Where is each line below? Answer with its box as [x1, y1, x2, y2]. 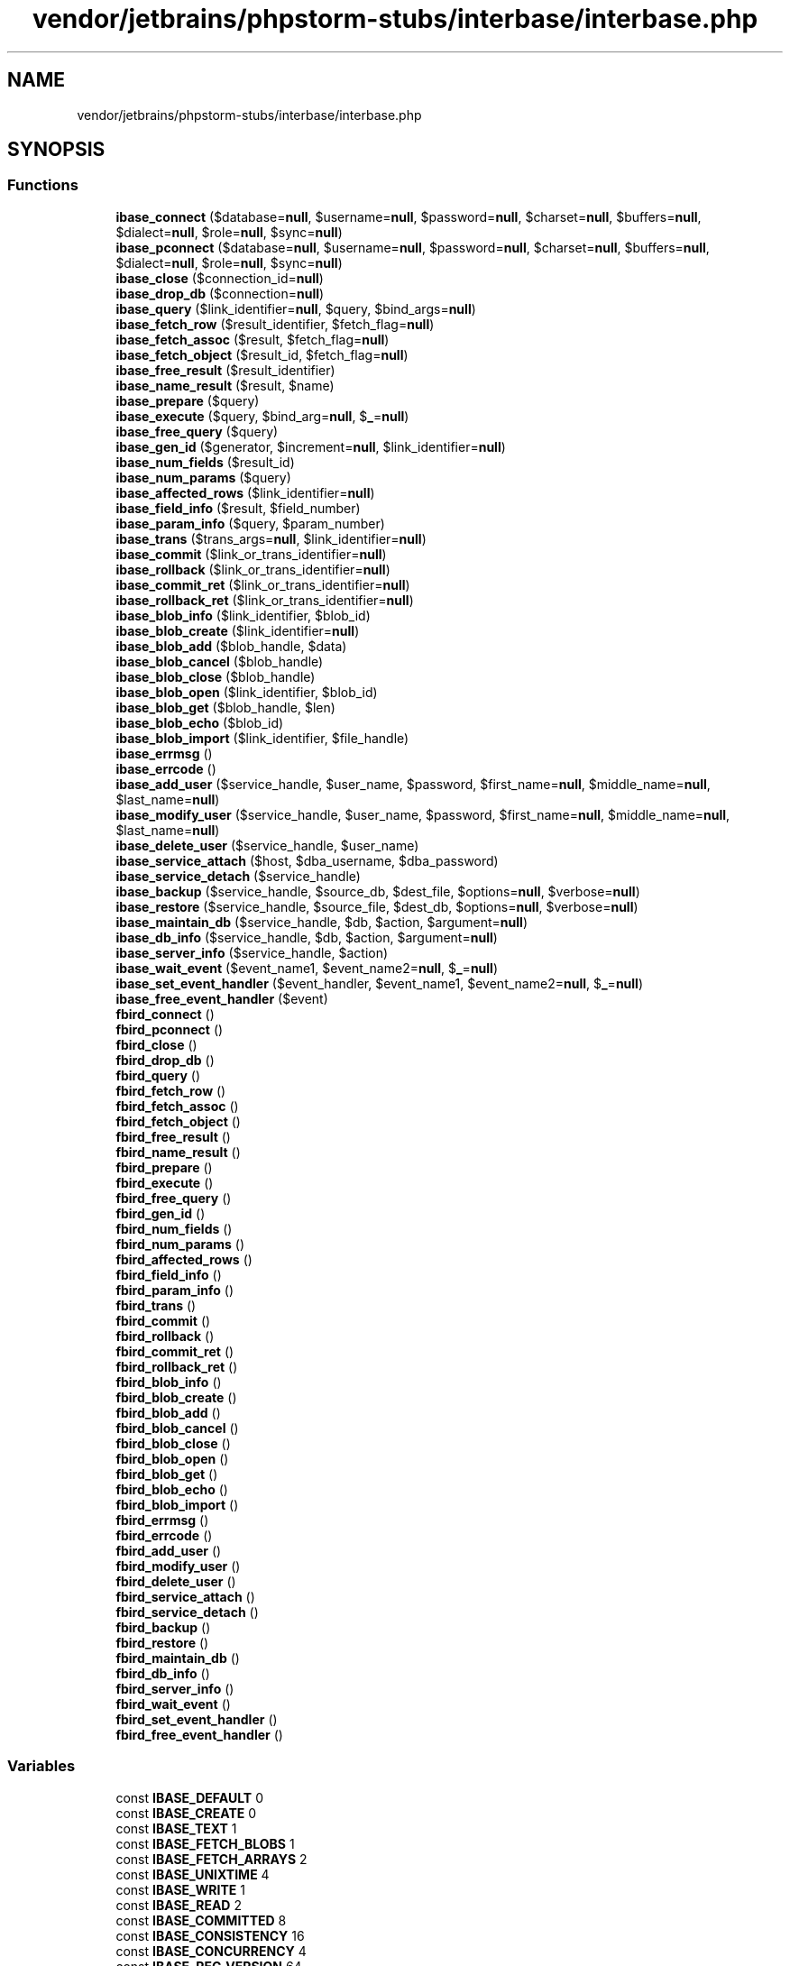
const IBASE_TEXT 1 [115, 1820, 237, 1836]
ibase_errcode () [115, 760, 216, 776]
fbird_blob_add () [115, 1404, 221, 1420]
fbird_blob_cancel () [115, 1419, 239, 1436]
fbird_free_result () [115, 1128, 231, 1144]
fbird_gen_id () [115, 1205, 206, 1221]
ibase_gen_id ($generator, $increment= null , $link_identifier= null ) [115, 438, 506, 455]
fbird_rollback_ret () [115, 1358, 238, 1374]
